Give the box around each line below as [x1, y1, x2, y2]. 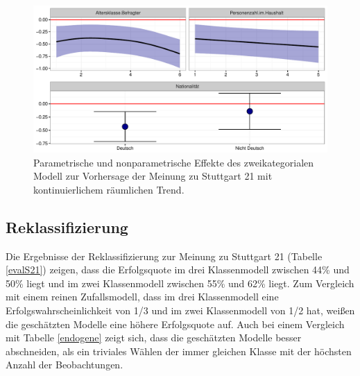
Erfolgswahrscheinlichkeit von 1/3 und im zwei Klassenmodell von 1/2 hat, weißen [6, 302, 355, 317]
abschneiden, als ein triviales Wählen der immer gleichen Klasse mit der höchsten [6, 343, 352, 358]
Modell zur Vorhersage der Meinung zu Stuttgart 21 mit [33, 169, 273, 183]
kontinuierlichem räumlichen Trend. [33, 182, 185, 196]
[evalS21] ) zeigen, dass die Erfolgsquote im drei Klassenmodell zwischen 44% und [6, 262, 350, 277]
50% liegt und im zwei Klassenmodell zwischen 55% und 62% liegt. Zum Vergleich [6, 275, 354, 290]
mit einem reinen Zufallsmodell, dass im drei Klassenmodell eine [6, 289, 279, 304]
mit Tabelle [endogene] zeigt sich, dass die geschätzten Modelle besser [6, 330, 302, 345]
